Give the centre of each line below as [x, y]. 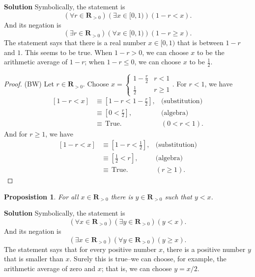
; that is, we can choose [137, 268]
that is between [200, 42]
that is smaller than [34, 259]
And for [16, 133]
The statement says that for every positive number [80, 249]
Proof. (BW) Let [29, 84]
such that [178, 196]
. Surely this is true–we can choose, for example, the [148, 259]
